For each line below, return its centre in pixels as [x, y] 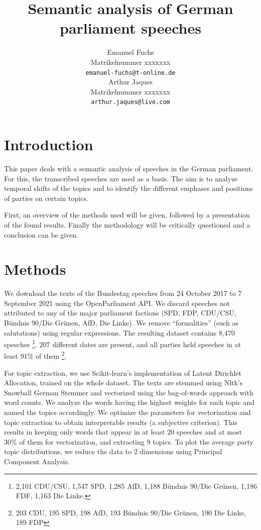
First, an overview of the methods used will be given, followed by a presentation [127, 215]
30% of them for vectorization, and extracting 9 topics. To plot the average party [129, 441]
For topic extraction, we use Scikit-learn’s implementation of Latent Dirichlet [123, 373]
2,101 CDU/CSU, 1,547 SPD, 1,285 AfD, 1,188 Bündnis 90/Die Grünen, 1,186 [136, 486]
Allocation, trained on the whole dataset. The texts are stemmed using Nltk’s [123, 383]
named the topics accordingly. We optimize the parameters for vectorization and [127, 412]
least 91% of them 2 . [35, 355]
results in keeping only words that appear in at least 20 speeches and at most [123, 432]
